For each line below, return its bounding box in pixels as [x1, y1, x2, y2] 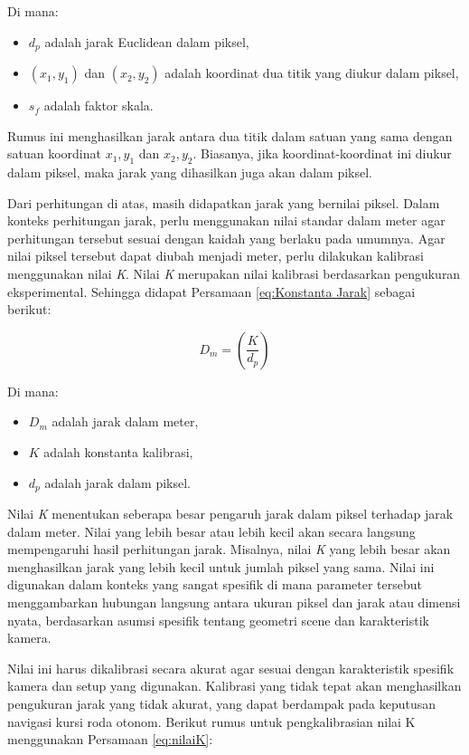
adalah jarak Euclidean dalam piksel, [44, 32, 249, 51]
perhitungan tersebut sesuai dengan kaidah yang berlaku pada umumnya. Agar [7, 228, 446, 247]
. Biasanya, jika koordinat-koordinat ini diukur [192, 144, 452, 163]
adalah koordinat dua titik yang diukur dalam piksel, [164, 63, 459, 82]
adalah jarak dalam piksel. [44, 473, 191, 492]
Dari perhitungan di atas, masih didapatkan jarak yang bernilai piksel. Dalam [7, 193, 440, 212]
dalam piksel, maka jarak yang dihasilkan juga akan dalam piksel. [7, 163, 372, 182]
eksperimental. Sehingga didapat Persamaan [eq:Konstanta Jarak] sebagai [7, 282, 416, 301]
